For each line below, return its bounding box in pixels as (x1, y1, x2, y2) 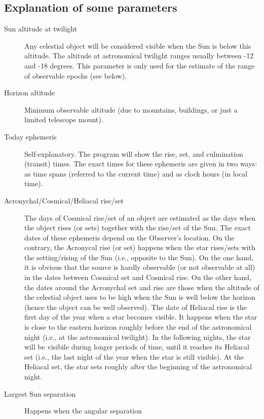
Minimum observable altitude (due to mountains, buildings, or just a (24, 104, 238, 115)
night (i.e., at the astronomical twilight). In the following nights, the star (24, 331, 251, 342)
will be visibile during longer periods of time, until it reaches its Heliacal (24, 341, 249, 352)
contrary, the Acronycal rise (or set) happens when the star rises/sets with (24, 242, 255, 253)
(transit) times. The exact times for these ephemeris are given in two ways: (24, 158, 257, 169)
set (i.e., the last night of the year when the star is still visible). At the (24, 351, 244, 362)
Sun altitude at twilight (4, 23, 77, 34)
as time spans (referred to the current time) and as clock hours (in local (24, 168, 248, 179)
